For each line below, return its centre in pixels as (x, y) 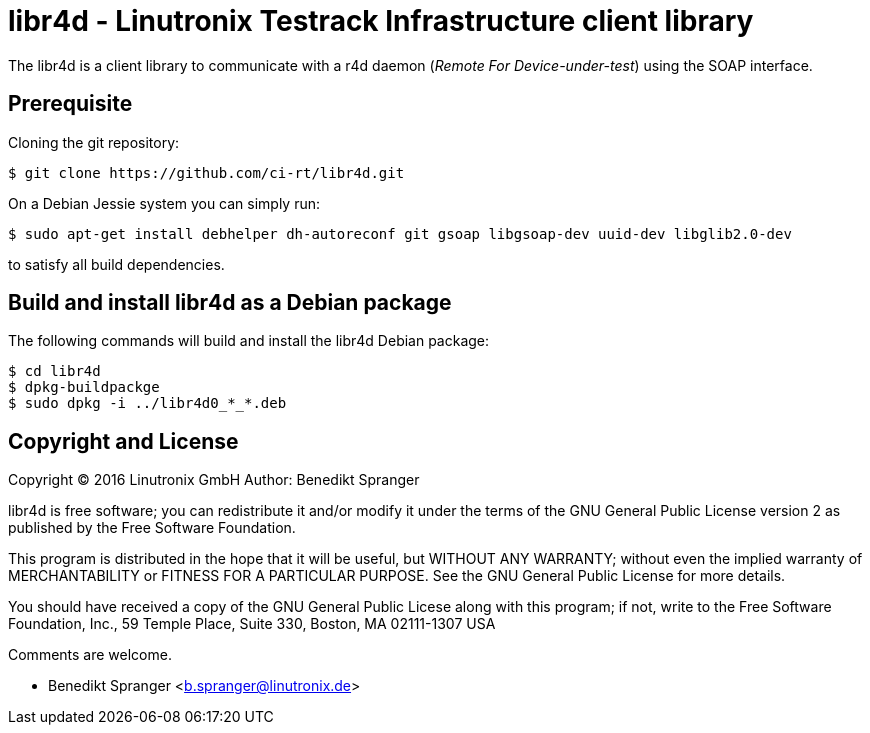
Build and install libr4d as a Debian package (230, 303)
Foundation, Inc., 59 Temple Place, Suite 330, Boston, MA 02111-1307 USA (252, 624)
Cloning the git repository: (94, 142)
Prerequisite (70, 104)
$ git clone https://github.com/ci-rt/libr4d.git (206, 172)
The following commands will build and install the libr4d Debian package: (249, 341)
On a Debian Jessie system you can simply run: (164, 203)
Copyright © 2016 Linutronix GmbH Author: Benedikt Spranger (214, 480)
